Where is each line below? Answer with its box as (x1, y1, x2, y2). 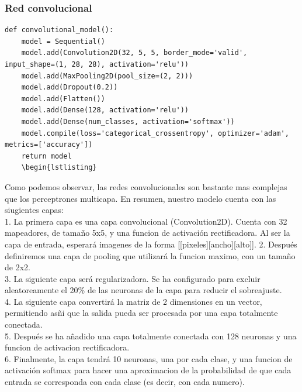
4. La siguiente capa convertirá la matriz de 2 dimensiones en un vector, (5, 295, 262, 307)
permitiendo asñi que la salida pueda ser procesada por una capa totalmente (5, 307, 278, 319)
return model (21, 152, 72, 160)
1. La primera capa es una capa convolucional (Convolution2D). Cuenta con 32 (5, 215, 287, 227)
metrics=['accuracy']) (5, 140, 93, 149)
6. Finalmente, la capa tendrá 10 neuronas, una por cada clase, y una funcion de (5, 352, 293, 365)
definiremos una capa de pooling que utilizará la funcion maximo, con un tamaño (5, 249, 296, 262)
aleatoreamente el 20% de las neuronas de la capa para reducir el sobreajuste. (5, 284, 282, 296)
